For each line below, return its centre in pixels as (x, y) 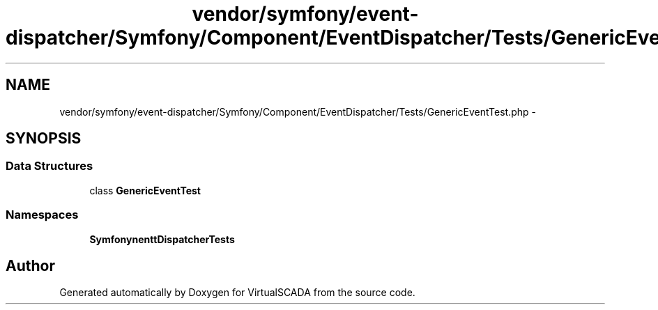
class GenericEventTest (145, 190)
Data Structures (49, 166)
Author (30, 265)
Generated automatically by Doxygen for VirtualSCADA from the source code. (237, 293)
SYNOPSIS (44, 139)
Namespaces (42, 215)
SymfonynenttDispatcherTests (162, 239)
